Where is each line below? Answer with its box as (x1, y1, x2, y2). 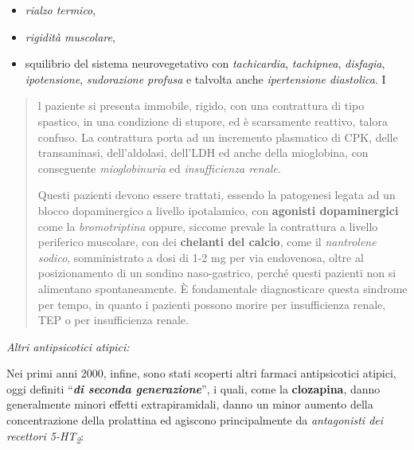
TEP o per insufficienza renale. (37, 311, 189, 328)
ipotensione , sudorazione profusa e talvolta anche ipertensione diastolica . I (25, 70, 386, 87)
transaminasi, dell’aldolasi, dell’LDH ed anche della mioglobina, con (37, 144, 369, 161)
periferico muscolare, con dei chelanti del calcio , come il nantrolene (37, 233, 377, 250)
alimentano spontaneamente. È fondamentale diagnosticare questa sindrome (37, 280, 408, 296)
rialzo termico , (25, 2, 96, 18)
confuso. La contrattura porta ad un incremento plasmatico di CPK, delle (37, 128, 398, 145)
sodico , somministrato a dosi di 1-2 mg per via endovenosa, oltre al (37, 248, 364, 265)
